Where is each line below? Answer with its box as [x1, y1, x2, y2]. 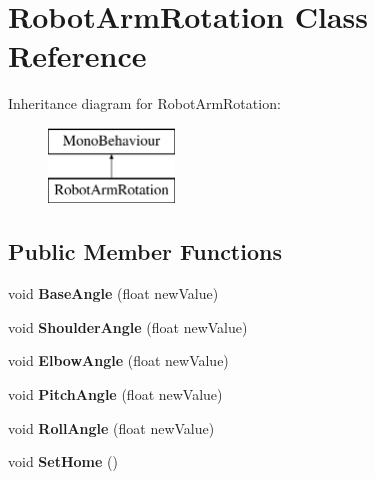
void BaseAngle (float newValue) [8, 283, 219, 304]
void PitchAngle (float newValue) [8, 384, 223, 405]
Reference [8, 35, 147, 76]
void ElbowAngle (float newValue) [8, 350, 229, 371]
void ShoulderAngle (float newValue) [8, 316, 248, 337]
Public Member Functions [8, 236, 282, 267]
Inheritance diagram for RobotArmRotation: [8, 93, 281, 114]
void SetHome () [8, 451, 118, 472]
